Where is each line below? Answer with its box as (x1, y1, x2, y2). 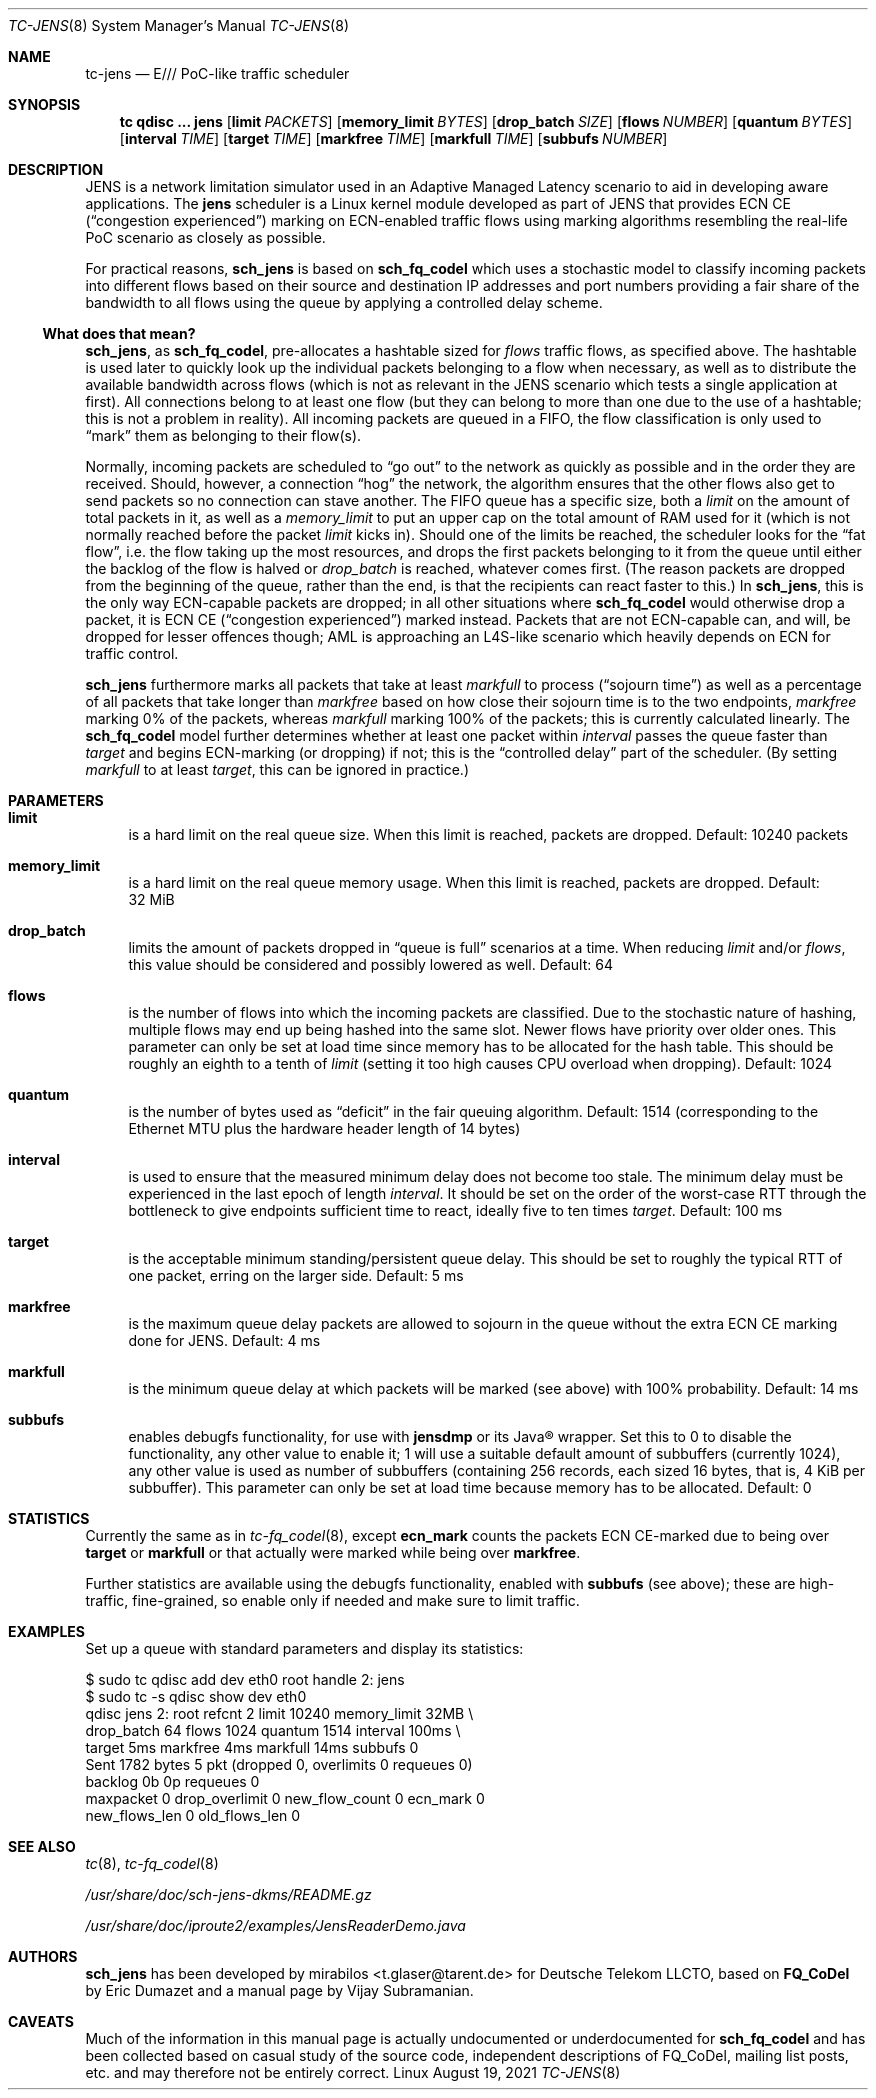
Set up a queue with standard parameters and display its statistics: (85, 1640, 524, 1657)
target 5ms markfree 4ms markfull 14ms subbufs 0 (85, 1739, 419, 1756)
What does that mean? (42, 325, 196, 342)
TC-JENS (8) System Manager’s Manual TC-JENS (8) (8, 17, 349, 34)
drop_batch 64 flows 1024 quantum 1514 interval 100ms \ (85, 1722, 461, 1739)
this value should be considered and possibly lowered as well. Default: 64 (128, 956, 613, 973)
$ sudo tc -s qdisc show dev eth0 (85, 1688, 307, 1705)
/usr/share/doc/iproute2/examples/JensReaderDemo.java (85, 1917, 466, 1934)
